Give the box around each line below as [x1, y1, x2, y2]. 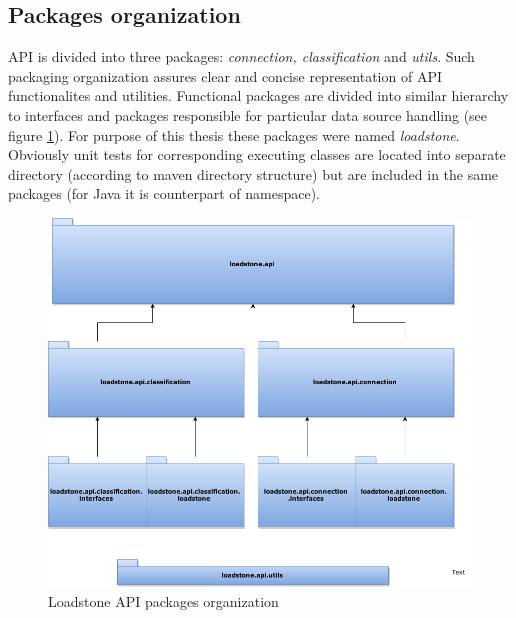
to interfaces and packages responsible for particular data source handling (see [8, 104, 488, 125]
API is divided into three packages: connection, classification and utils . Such [8, 46, 475, 67]
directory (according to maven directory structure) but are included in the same [8, 163, 499, 184]
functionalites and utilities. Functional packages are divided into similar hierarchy [8, 85, 509, 106]
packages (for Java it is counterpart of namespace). [8, 183, 321, 204]
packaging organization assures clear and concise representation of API [8, 65, 442, 86]
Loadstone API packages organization [48, 591, 279, 612]
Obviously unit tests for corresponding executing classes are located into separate [8, 144, 506, 165]
